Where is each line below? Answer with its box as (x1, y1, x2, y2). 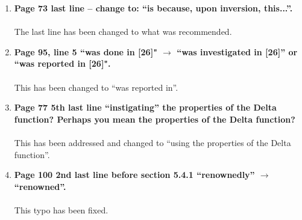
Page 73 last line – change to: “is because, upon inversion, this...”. (14, 2, 293, 14)
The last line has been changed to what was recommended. (14, 25, 232, 38)
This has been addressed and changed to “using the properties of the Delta (14, 136, 291, 148)
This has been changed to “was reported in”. (14, 81, 178, 93)
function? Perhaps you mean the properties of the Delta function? (14, 112, 295, 125)
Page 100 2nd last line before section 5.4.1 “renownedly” (14, 168, 255, 181)
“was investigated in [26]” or (177, 45, 298, 58)
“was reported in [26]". (14, 57, 111, 70)
